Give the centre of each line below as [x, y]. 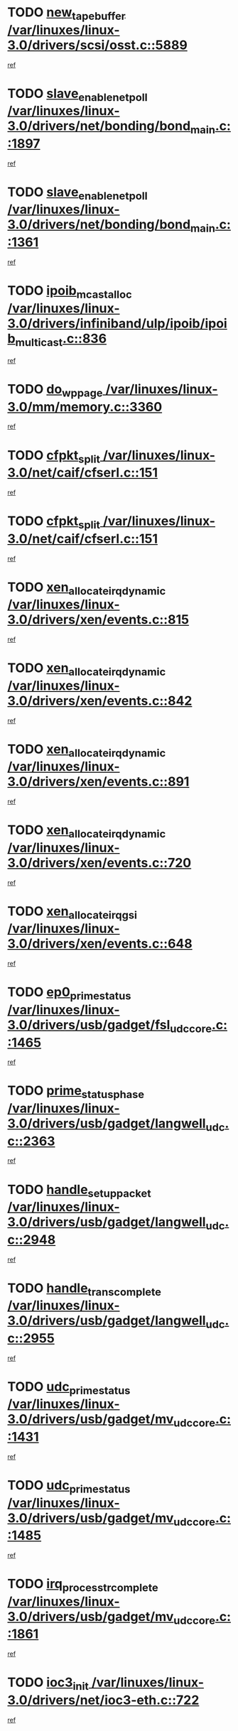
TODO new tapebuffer [66, 13]
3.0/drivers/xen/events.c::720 [99, 863]
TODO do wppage [55, 391]
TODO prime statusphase [76, 1092]
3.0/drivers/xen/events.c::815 [98, 620]
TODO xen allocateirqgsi [72, 912]
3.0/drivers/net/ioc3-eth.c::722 [103, 1700]
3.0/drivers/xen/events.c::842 [100, 701]
